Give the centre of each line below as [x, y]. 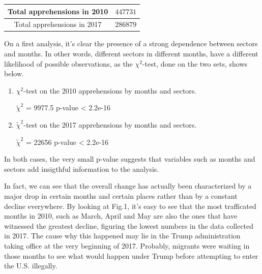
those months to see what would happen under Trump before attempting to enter [131, 255]
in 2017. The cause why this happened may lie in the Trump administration [122, 236]
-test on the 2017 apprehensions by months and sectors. [110, 125]
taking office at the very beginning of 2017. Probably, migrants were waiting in [127, 245]
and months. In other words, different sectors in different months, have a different [131, 54]
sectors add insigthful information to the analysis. [82, 169]
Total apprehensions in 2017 [58, 24]
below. [14, 73]
